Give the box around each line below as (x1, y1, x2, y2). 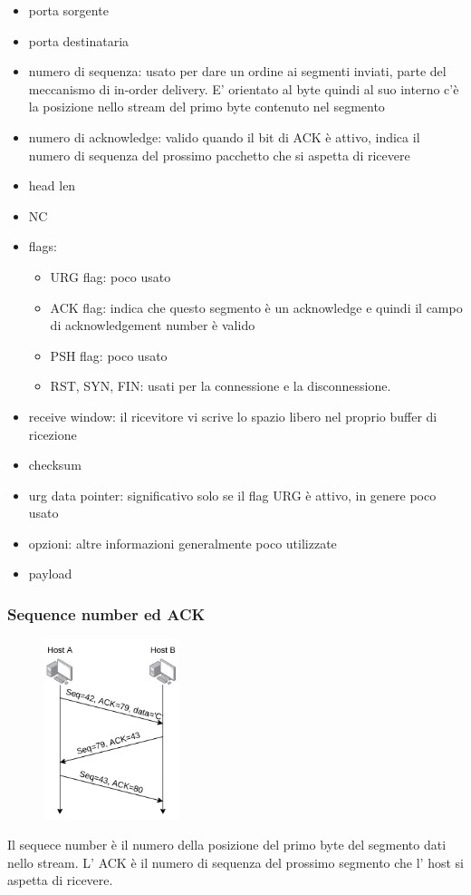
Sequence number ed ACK (7, 602, 206, 625)
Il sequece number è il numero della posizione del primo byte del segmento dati (7, 835, 447, 854)
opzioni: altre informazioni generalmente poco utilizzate (28, 533, 337, 552)
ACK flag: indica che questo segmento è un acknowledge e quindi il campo (50, 297, 463, 316)
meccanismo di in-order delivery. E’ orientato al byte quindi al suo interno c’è (28, 79, 459, 98)
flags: (28, 237, 57, 256)
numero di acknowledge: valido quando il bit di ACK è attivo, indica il (28, 127, 420, 146)
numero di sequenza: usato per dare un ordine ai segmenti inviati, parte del (28, 62, 447, 81)
